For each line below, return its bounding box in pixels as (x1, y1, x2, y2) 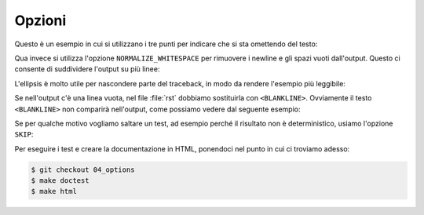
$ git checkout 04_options (31, 165, 135, 174)
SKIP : (14, 129, 34, 139)
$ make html (31, 187, 78, 196)
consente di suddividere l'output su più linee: (14, 64, 160, 74)
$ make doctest (31, 177, 90, 185)
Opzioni (14, 12, 67, 29)
